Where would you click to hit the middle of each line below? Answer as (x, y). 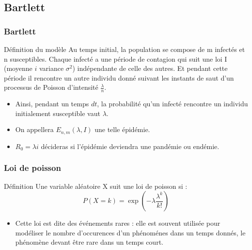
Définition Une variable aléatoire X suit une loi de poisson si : (96, 186)
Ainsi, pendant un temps (52, 104)
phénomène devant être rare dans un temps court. (89, 242)
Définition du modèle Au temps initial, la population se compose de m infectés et (125, 49)
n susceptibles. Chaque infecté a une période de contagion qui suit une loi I (116, 58)
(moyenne (18, 68)
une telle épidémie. (122, 129)
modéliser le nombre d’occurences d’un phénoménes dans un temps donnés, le (130, 232)
